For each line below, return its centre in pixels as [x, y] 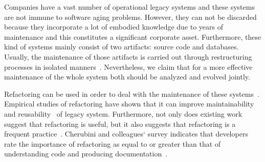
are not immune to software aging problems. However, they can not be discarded [130, 17]
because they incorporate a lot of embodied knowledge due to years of [114, 27]
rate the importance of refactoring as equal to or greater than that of [113, 143]
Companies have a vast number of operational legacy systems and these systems [129, 7]
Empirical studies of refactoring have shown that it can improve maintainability [129, 104]
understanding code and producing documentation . [86, 154]
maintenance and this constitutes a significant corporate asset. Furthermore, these [133, 36]
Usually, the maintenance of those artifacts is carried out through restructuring [128, 56]
